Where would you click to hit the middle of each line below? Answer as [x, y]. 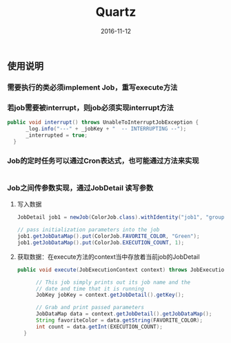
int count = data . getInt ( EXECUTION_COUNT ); [99, 326]
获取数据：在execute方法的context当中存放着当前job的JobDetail [108, 257]
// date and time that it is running [90, 288]
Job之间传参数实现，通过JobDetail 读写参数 [80, 188]
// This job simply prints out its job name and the [113, 282]
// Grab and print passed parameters [90, 308]
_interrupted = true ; [57, 135]
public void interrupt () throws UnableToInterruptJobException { [103, 122]
